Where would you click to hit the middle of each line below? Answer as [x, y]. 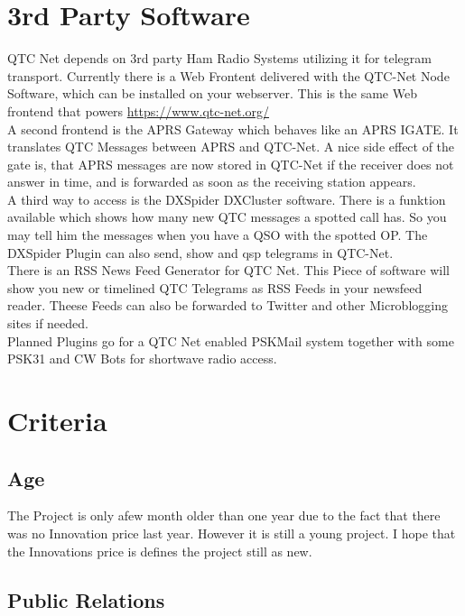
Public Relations [86, 599]
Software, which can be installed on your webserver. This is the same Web [212, 93]
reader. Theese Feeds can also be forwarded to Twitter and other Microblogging [228, 305]
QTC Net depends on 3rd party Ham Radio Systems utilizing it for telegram [219, 58]
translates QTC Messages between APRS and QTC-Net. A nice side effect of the [231, 147]
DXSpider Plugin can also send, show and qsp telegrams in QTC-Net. [200, 252]
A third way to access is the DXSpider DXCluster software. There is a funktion [227, 199]
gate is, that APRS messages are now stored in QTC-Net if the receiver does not [231, 164]
